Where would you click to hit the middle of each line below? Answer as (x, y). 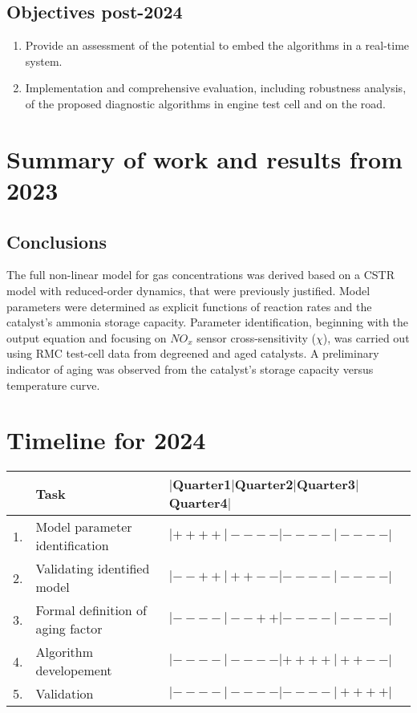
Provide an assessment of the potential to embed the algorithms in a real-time (217, 45)
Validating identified (93, 569)
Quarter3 (326, 484)
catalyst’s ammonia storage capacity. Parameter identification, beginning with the (208, 322)
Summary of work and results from (204, 158)
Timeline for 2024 (106, 440)
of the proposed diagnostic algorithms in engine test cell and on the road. (206, 103)
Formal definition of (91, 610)
